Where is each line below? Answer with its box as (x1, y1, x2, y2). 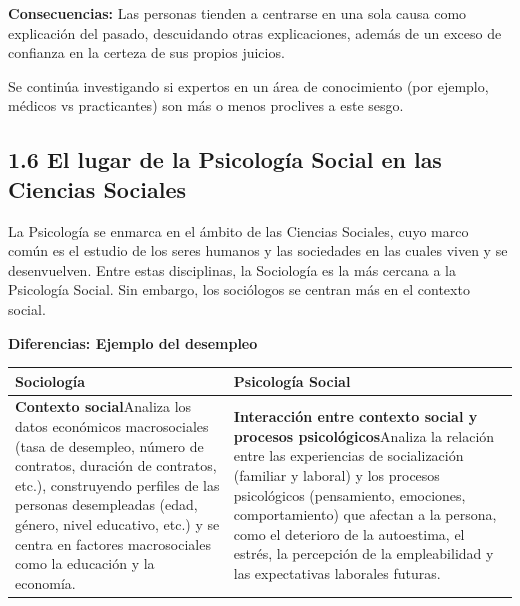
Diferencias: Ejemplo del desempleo (8, 332, 258, 353)
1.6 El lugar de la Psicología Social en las (8, 144, 442, 175)
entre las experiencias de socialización (233, 445, 464, 466)
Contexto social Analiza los (15, 396, 192, 417)
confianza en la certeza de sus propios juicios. (8, 42, 285, 63)
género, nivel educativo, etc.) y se (15, 514, 220, 535)
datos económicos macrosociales (15, 416, 209, 437)
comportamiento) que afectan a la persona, (233, 504, 497, 525)
